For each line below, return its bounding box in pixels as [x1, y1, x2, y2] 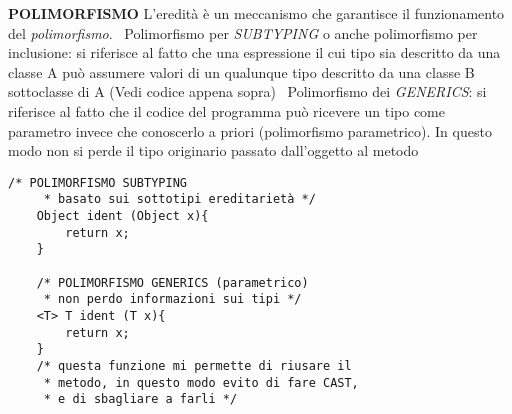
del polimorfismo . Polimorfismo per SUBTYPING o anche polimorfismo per [8, 22, 478, 43]
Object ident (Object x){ [36, 209, 209, 224]
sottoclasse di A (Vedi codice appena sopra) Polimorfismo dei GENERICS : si [8, 81, 487, 102]
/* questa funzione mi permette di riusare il [36, 358, 352, 373]
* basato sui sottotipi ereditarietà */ [43, 192, 316, 207]
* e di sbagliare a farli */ [43, 392, 238, 407]
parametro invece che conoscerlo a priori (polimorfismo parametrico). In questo [8, 120, 492, 141]
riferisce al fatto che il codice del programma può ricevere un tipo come [8, 100, 445, 121]
